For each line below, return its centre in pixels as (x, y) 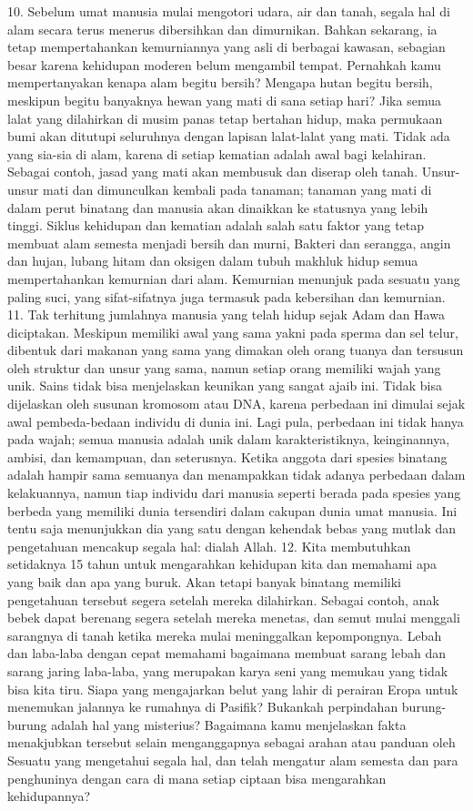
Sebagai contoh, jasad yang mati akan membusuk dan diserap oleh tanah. (213, 172)
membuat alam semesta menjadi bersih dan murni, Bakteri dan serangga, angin (229, 243)
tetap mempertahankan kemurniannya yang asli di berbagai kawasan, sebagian (226, 47)
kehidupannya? (49, 796)
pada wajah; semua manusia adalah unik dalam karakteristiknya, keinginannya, (229, 439)
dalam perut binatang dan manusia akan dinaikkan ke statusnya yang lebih (218, 207)
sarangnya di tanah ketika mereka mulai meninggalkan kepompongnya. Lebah (225, 635)
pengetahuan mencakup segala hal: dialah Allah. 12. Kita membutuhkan (209, 546)
